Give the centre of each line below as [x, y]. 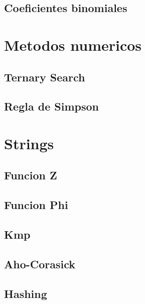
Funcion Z [31, 175]
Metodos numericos [73, 44]
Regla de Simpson [51, 106]
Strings [29, 143]
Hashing [26, 293]
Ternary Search [45, 77]
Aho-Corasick [40, 264]
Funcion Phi [36, 205]
